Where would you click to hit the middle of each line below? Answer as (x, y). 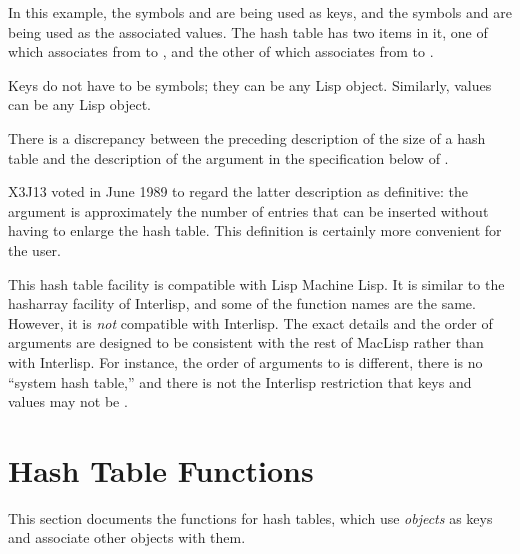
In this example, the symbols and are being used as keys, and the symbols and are (260, 12)
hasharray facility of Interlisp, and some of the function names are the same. (242, 303)
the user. (35, 249)
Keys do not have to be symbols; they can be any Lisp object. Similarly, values (250, 84)
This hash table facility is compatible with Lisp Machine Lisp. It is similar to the (256, 283)
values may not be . (68, 401)
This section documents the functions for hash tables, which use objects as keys (250, 517)
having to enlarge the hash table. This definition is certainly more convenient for (255, 230)
